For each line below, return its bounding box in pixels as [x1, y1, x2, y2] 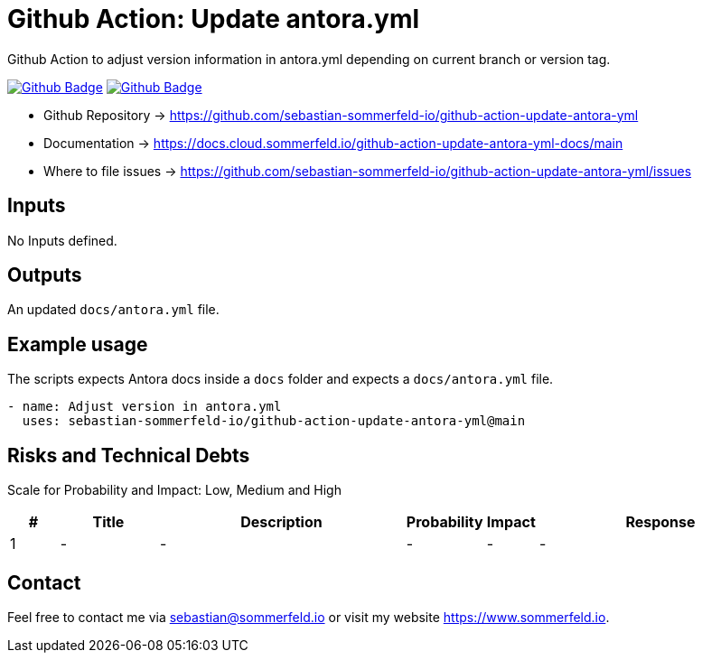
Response [625, 513, 696, 532]
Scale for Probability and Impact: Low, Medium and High [7, 482, 342, 498]
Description [240, 513, 323, 532]
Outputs [7, 264, 82, 287]
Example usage [7, 332, 148, 356]
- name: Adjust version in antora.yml [7, 399, 282, 414]
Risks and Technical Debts [7, 443, 250, 467]
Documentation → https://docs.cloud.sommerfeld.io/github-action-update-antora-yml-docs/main [43, 135, 623, 151]
